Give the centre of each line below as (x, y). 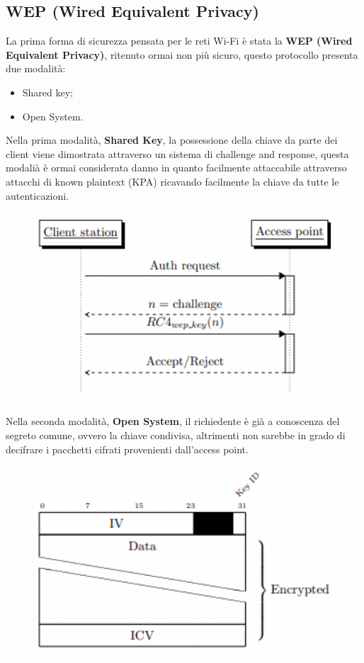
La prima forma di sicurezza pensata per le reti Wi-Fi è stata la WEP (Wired (179, 41)
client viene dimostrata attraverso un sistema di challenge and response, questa (177, 153)
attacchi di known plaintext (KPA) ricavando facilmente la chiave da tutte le (172, 181)
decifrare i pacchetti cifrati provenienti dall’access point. (127, 449)
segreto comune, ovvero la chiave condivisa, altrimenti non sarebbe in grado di (176, 435)
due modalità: (36, 68)
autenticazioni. (38, 195)
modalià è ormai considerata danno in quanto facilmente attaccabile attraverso (176, 168)
